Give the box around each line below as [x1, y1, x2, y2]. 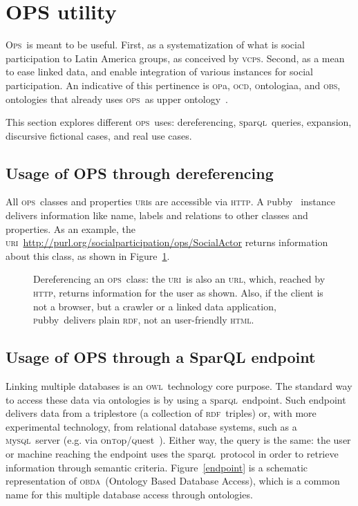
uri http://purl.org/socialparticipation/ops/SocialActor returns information [6, 235, 328, 250]
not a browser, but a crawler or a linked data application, [33, 299, 276, 313]
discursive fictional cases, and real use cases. [6, 128, 192, 142]
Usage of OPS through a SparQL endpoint [6, 346, 316, 368]
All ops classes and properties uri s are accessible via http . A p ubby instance [6, 194, 336, 209]
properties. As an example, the [6, 221, 136, 236]
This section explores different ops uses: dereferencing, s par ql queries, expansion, [6, 115, 352, 129]
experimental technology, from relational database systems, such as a [6, 419, 297, 433]
